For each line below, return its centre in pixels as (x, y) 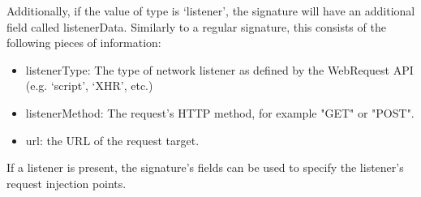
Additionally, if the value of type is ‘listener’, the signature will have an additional (211, 11)
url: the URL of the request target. (112, 140)
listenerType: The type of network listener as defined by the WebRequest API (219, 69)
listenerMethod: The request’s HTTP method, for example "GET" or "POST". (220, 112)
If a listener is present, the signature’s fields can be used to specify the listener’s (205, 167)
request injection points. (67, 183)
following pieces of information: (84, 43)
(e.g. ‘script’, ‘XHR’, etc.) (89, 86)
